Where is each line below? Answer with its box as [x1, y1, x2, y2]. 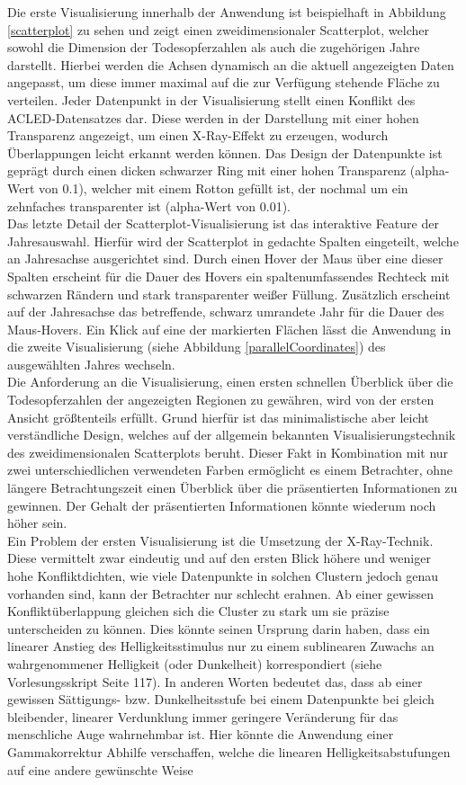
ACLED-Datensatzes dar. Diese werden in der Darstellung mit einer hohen [7, 108, 419, 127]
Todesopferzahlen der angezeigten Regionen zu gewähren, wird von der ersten [7, 390, 435, 409]
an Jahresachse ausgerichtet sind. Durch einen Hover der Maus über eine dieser [7, 249, 444, 268]
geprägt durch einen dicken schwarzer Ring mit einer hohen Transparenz [7, 161, 407, 180]
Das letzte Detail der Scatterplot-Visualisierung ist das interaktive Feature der [7, 214, 439, 233]
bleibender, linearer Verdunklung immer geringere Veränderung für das [7, 707, 399, 726]
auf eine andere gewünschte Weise [7, 760, 193, 779]
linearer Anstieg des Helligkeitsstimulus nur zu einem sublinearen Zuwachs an [7, 637, 435, 656]
